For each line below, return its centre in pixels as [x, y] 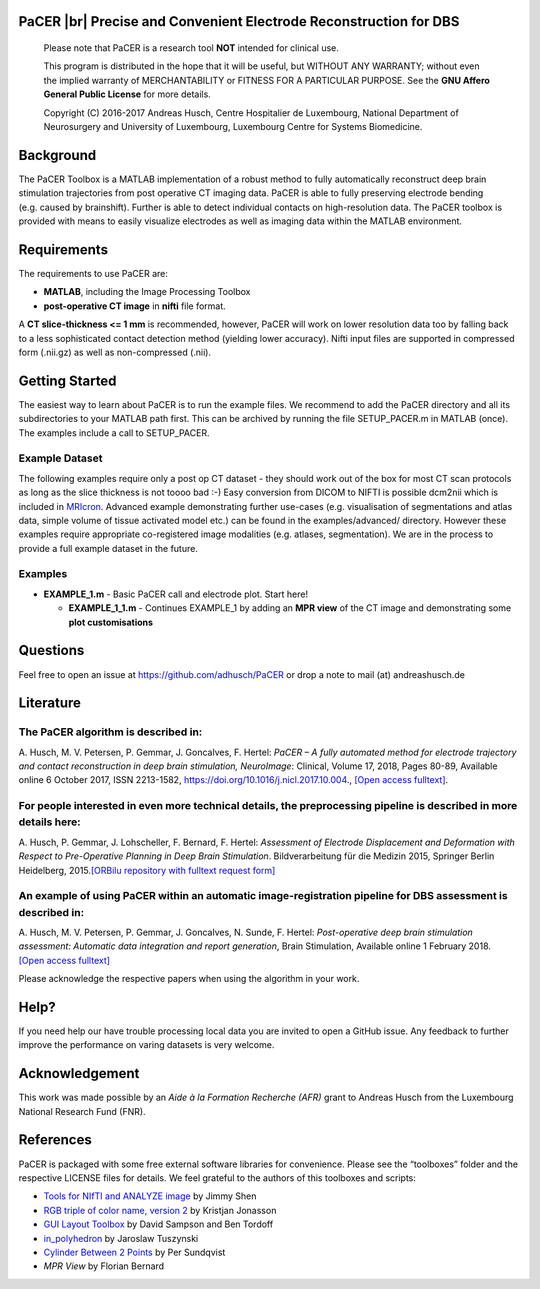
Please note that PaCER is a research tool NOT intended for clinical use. [191, 48]
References [55, 1140]
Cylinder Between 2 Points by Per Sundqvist [134, 1252]
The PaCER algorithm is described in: [110, 732]
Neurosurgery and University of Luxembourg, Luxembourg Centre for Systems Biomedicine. [233, 126]
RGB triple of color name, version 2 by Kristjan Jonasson [160, 1210]
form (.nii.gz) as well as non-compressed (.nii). [115, 352]
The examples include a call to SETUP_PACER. [114, 432]
